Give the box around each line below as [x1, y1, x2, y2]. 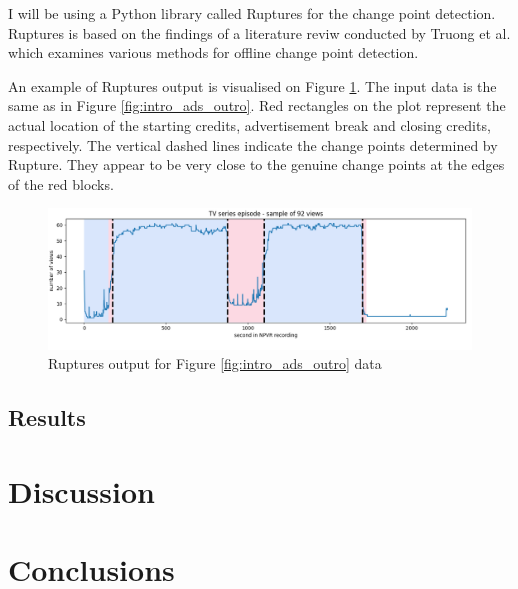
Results [8, 402, 86, 433]
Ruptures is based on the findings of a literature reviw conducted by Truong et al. [8, 22, 511, 43]
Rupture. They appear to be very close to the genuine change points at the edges [8, 154, 505, 175]
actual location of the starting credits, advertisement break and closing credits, [8, 114, 491, 135]
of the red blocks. [8, 173, 114, 194]
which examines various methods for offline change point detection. [8, 42, 419, 63]
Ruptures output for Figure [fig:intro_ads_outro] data [48, 353, 382, 374]
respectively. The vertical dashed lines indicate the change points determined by [8, 134, 498, 155]
